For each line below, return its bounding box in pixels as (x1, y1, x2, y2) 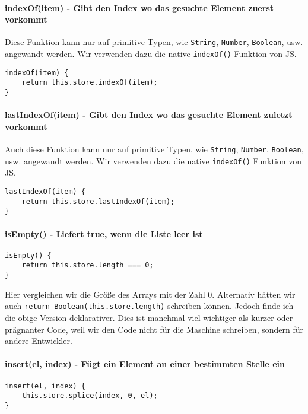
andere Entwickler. (5, 335, 72, 347)
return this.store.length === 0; (21, 261, 154, 270)
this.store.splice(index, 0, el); (21, 391, 158, 400)
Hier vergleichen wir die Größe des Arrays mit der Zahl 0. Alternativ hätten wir (5, 288, 296, 300)
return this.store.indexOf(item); (21, 78, 158, 87)
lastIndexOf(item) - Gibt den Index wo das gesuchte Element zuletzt (5, 109, 293, 121)
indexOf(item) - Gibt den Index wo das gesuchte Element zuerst (5, 1, 274, 14)
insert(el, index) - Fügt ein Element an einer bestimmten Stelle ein (5, 358, 285, 370)
